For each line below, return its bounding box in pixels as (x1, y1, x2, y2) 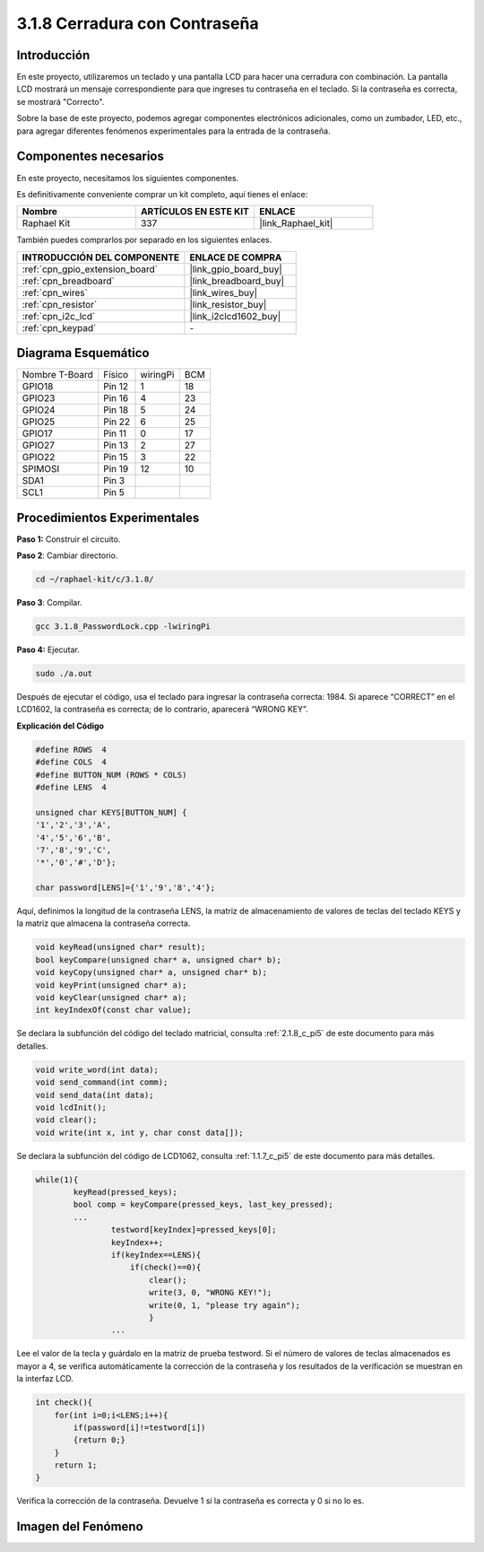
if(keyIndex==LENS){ (110, 1250, 202, 1260)
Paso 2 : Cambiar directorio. (16, 550, 118, 561)
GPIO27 (22, 440, 56, 452)
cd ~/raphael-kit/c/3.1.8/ (35, 574, 154, 585)
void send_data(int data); (35, 1090, 154, 1100)
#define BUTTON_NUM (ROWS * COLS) (35, 770, 187, 780)
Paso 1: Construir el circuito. (16, 534, 121, 545)
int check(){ (35, 1398, 93, 1408)
